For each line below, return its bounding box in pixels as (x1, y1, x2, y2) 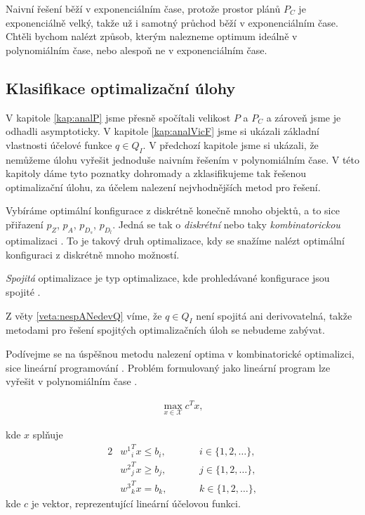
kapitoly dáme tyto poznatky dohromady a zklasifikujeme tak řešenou (6, 166, 307, 181)
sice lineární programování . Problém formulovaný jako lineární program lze (6, 360, 331, 374)
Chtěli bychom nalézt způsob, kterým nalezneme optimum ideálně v (6, 29, 298, 44)
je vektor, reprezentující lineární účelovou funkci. (31, 495, 241, 510)
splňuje (32, 427, 63, 442)
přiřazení (6, 216, 44, 231)
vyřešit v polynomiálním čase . (6, 374, 138, 389)
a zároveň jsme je (266, 110, 341, 124)
